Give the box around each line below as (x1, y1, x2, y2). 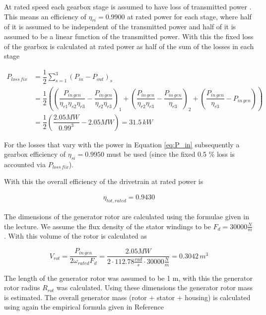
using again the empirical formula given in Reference (4, 302, 164, 312)
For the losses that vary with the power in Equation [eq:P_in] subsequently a (4, 139, 240, 149)
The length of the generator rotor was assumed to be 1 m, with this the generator (4, 272, 253, 283)
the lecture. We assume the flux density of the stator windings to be (4, 221, 211, 231)
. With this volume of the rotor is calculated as (4, 231, 147, 241)
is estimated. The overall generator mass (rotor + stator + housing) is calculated (4, 292, 251, 302)
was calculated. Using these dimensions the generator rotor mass (57, 282, 253, 293)
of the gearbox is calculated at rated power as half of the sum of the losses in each (4, 41, 254, 51)
